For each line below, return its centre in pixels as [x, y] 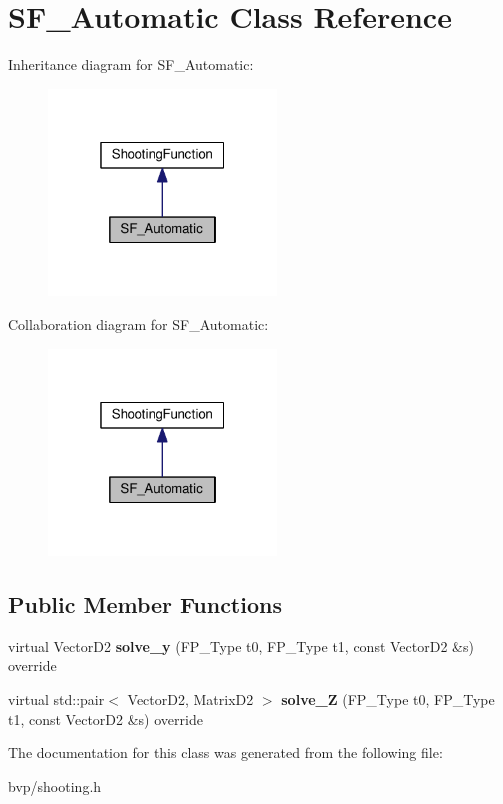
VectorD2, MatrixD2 [190, 699]
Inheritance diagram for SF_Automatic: [131, 64]
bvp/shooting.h [55, 785]
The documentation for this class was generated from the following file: [225, 752]
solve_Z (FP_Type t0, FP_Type [388, 699]
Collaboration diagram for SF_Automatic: [138, 323]
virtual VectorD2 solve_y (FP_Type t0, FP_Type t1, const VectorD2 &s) [241, 645]
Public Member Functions [145, 604]
